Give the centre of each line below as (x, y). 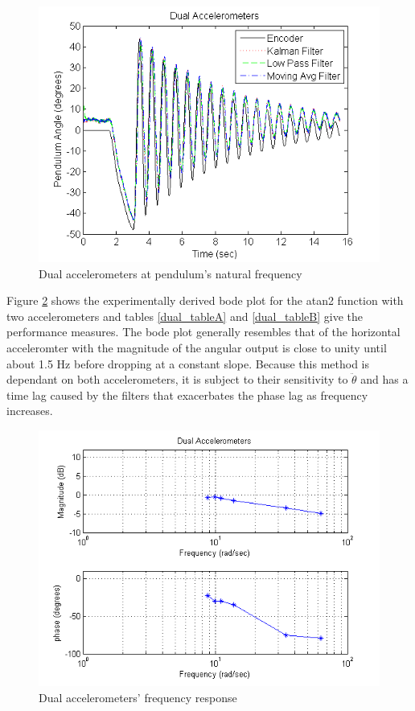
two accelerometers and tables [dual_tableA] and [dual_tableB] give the (185, 316)
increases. (30, 411)
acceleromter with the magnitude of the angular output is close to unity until (197, 347)
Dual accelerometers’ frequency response (138, 697)
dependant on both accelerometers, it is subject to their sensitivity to (177, 379)
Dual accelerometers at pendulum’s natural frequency (171, 273)
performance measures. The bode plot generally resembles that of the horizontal (203, 332)
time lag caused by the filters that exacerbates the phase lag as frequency (187, 395)
